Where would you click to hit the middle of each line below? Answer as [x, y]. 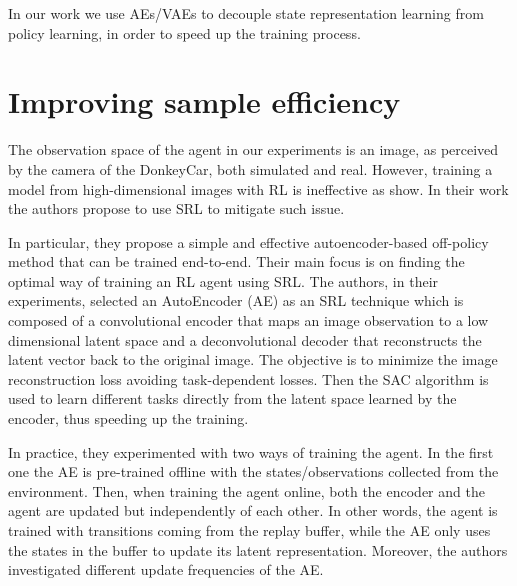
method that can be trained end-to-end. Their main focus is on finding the [236, 261]
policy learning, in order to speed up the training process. [184, 32]
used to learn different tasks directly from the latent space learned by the [232, 398]
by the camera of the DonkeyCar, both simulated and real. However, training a [250, 168]
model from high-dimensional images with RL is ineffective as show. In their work [258, 188]
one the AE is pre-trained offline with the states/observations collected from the [253, 471]
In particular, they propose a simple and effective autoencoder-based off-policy [248, 241]
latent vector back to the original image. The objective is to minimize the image [253, 359]
